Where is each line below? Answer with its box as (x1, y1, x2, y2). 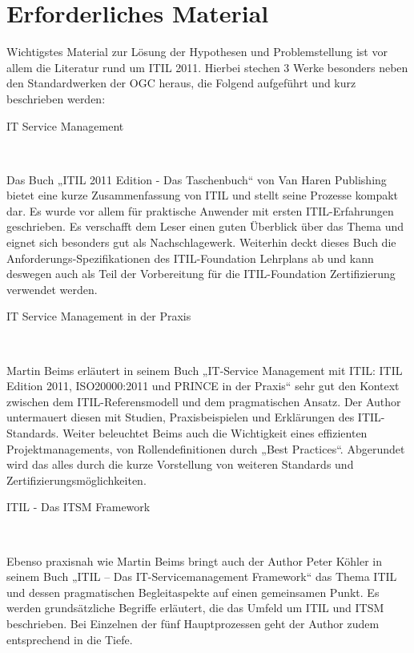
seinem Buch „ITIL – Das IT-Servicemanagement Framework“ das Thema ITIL (6, 568, 397, 585)
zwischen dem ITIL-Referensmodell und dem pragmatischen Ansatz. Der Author (6, 393, 401, 409)
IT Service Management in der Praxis (6, 308, 191, 324)
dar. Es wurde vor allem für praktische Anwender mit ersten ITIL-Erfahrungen (6, 202, 394, 219)
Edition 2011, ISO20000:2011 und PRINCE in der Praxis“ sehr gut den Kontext (6, 377, 400, 394)
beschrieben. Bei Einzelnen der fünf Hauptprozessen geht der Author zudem (6, 615, 380, 631)
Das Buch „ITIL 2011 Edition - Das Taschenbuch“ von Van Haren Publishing (6, 171, 387, 187)
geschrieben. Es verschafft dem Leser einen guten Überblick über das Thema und (6, 218, 404, 235)
